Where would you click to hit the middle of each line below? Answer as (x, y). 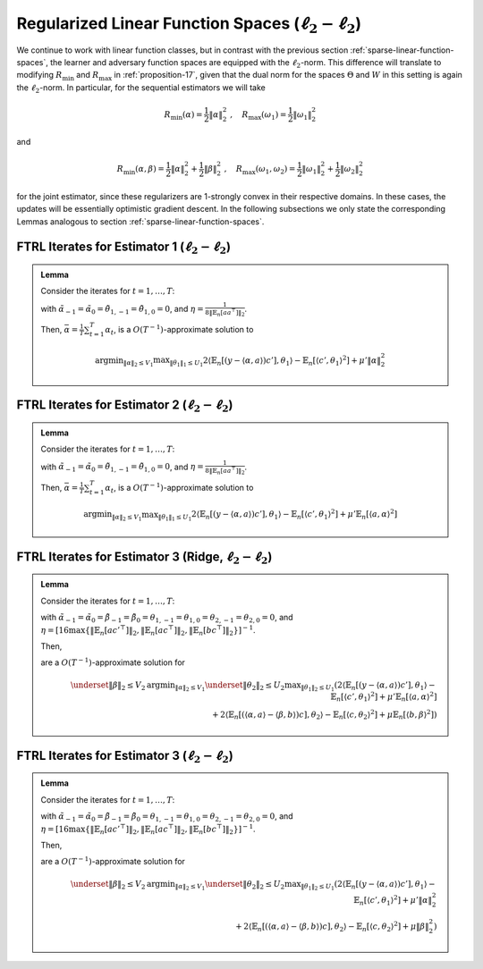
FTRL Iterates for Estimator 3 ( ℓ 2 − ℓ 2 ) (125, 757)
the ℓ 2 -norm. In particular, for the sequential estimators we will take (141, 88)
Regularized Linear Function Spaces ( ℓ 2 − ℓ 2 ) (189, 25)
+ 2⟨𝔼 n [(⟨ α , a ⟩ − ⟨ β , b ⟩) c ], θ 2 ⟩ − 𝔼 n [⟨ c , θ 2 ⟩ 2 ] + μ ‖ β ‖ (332, 927)
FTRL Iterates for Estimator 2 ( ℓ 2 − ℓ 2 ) (125, 406)
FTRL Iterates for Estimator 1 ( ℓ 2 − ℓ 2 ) (124, 248)
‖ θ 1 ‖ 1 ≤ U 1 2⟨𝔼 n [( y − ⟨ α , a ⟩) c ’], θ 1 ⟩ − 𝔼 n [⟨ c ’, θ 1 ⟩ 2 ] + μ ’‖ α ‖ (275, 361)
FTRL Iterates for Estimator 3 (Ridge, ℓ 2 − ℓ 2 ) (144, 558)
